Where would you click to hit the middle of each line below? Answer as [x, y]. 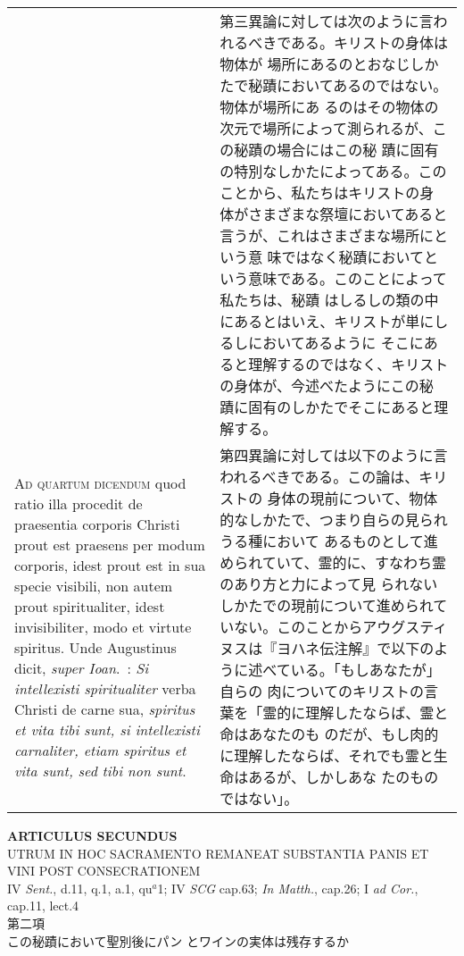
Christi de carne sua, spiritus [105, 709]
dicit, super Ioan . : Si [82, 667]
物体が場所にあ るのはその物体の [329, 107]
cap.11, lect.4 [43, 906]
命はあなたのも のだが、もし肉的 [329, 734]
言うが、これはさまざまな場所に [327, 235]
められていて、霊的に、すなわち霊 [333, 562]
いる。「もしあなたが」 [365, 670]
